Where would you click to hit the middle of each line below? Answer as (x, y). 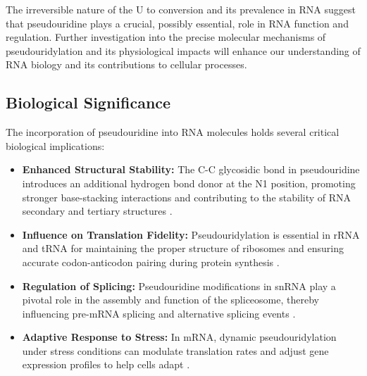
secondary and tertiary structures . (97, 211)
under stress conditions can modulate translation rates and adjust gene (175, 350)
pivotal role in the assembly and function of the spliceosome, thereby (170, 300)
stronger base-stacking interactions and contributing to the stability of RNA (187, 197)
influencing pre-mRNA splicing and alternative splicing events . (159, 313)
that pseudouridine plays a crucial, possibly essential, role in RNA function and (177, 23)
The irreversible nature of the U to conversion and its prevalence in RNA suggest (181, 9)
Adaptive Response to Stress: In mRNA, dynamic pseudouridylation (179, 337)
